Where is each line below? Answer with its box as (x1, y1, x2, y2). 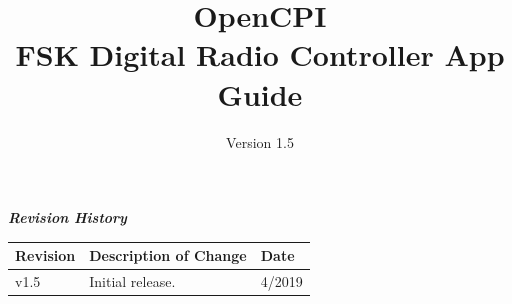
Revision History (8, 207, 127, 228)
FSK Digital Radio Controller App (15, 34, 505, 75)
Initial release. (89, 271, 176, 292)
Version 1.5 (226, 131, 294, 152)
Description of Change (89, 245, 247, 266)
